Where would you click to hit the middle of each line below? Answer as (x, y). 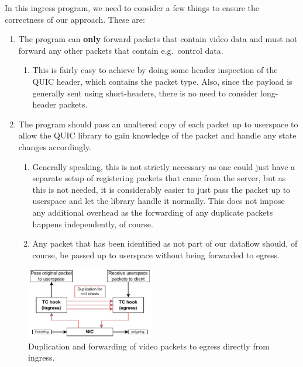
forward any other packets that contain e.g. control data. (121, 50)
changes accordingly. (55, 146)
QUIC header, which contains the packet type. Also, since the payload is (162, 81)
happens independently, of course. (93, 224)
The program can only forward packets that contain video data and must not (158, 39)
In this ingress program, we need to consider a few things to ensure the (132, 8)
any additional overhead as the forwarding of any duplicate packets (153, 212)
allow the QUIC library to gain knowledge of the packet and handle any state (157, 135)
